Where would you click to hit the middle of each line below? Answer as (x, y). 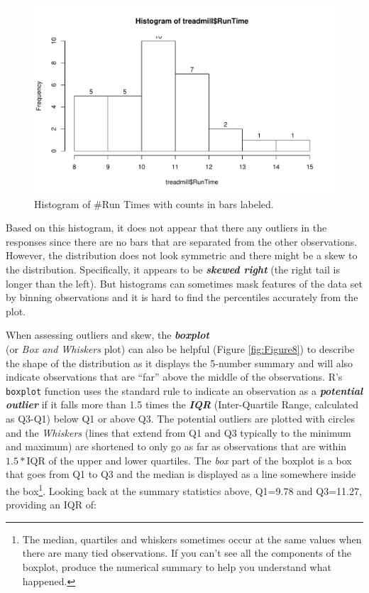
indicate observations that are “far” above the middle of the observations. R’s (174, 377)
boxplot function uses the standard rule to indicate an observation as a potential (184, 390)
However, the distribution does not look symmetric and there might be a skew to (182, 255)
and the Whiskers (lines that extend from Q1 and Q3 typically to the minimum (178, 432)
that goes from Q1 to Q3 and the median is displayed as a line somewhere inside (181, 474)
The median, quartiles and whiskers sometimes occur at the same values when (192, 539)
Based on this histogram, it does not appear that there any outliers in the (166, 228)
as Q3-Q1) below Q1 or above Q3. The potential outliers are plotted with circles (180, 418)
